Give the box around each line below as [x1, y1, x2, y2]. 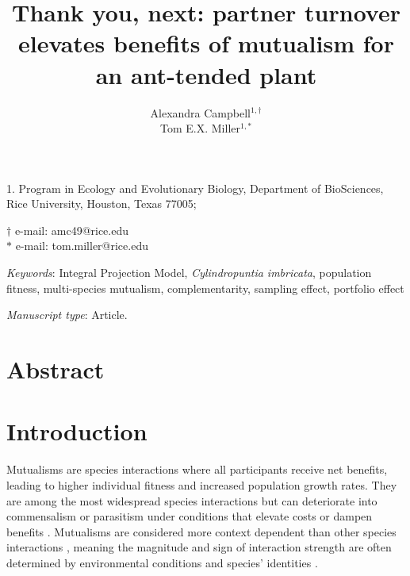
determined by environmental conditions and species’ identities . [6, 554, 318, 570]
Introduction [6, 415, 148, 447]
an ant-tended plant [95, 58, 317, 90]
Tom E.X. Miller [160, 120, 240, 136]
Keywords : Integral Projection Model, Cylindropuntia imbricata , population [6, 264, 372, 281]
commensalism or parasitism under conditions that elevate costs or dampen [6, 508, 373, 524]
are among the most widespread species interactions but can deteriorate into [6, 492, 377, 509]
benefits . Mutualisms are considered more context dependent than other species [6, 523, 397, 540]
